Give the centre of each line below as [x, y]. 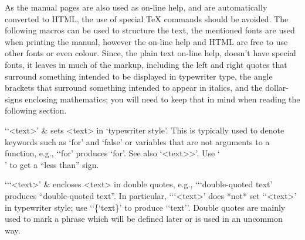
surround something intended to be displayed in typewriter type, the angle [139, 76]
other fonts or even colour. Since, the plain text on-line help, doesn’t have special [150, 53]
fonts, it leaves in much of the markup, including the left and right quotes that [146, 64]
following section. [36, 110]
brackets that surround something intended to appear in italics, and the [134, 88]
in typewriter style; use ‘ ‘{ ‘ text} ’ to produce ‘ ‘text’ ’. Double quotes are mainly [145, 207]
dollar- [277, 88]
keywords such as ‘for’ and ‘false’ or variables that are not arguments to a [137, 141]
